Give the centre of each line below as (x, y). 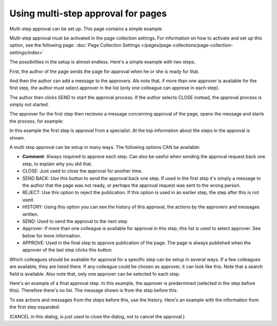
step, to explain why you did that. (57, 164)
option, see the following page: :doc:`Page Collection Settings (75, 45)
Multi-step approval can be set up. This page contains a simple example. (86, 29)
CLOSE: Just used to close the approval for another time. (83, 171)
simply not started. (29, 105)
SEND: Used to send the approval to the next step (75, 221)
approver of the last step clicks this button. (67, 250)
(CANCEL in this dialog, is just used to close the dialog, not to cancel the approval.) (97, 316)
